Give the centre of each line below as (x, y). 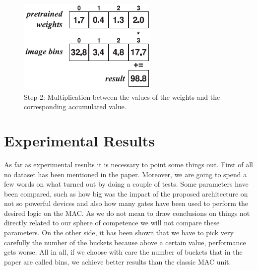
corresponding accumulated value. (75, 106)
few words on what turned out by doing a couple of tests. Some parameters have (126, 184)
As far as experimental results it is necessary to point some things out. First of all (129, 164)
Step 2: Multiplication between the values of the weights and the (122, 97)
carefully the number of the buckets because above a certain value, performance (125, 242)
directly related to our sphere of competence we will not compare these (112, 223)
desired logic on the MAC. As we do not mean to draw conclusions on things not (127, 213)
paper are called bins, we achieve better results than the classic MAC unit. (118, 261)
